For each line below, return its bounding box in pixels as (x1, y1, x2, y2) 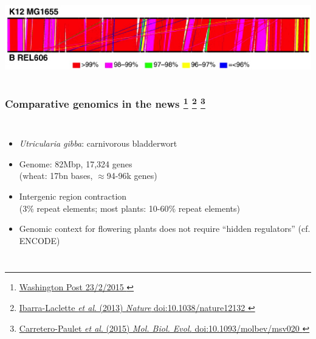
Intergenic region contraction (19, 190, 127, 203)
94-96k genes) (106, 169, 157, 182)
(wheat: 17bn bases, (19, 169, 93, 182)
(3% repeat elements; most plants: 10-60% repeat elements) (19, 201, 240, 214)
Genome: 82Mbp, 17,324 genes (19, 157, 132, 170)
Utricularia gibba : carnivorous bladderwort (19, 137, 177, 150)
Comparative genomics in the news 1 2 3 (5, 94, 205, 111)
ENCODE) (19, 234, 60, 246)
